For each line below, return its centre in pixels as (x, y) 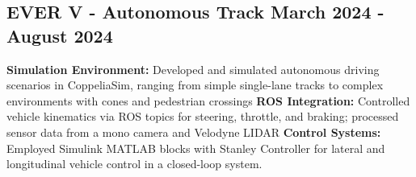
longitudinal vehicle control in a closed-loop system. (134, 164)
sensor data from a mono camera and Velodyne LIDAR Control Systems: (194, 132)
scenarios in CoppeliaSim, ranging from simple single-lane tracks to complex (195, 85)
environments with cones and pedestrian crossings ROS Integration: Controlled (208, 100)
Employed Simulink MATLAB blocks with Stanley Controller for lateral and (196, 148)
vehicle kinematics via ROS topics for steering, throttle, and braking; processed (203, 116)
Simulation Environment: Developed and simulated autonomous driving (193, 69)
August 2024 (60, 35)
